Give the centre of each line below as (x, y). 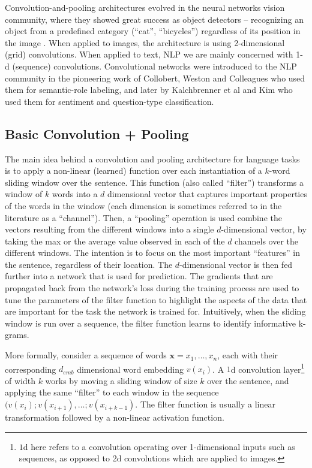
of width (20, 380)
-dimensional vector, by (264, 229)
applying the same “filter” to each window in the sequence (112, 392)
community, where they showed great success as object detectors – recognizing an (154, 19)
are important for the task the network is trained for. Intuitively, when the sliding (155, 311)
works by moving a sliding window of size (121, 380)
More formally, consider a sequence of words (86, 355)
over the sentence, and (248, 380)
